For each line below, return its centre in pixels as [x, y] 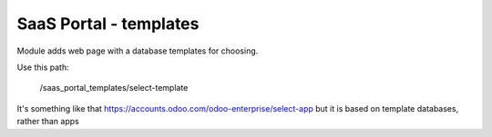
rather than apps [48, 122]
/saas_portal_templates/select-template [114, 88]
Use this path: [43, 67]
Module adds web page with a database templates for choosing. [138, 51]
